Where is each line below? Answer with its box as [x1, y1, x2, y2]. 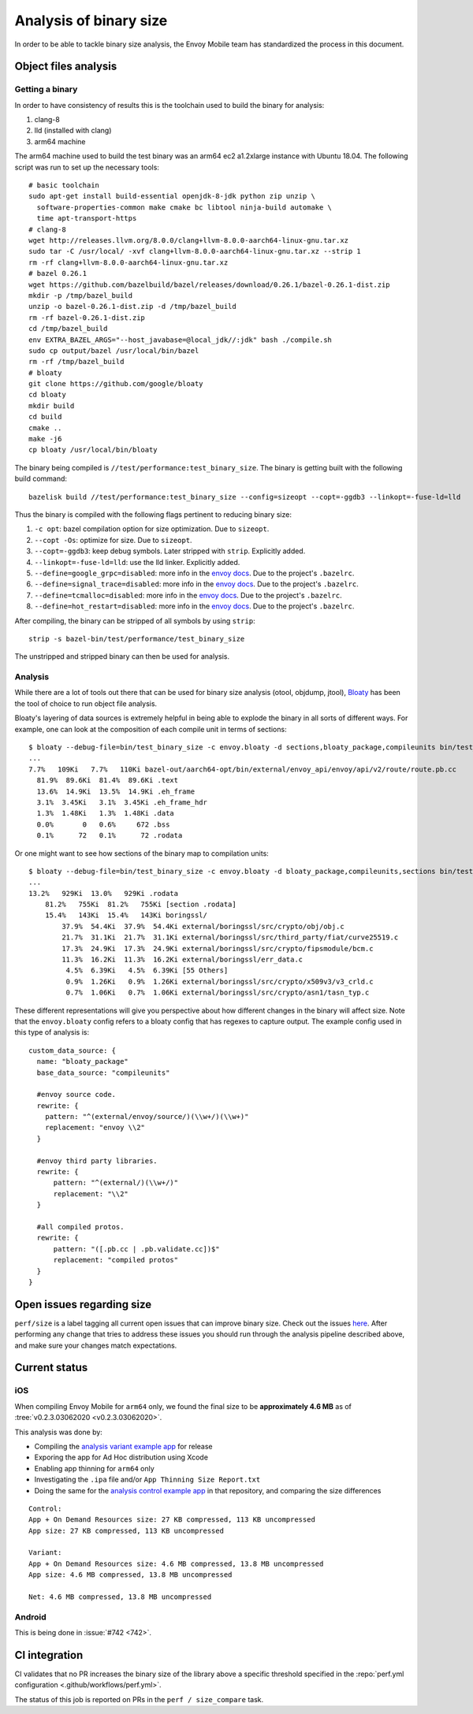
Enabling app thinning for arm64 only [34, 1463, 155, 1473]
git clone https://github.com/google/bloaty [28, 379, 204, 389]
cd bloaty [28, 390, 66, 400]
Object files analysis [14, 60, 117, 73]
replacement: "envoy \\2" [44, 1123, 146, 1132]
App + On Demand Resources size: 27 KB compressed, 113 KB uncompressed [28, 1515, 315, 1524]
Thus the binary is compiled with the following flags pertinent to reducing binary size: [14, 509, 292, 519]
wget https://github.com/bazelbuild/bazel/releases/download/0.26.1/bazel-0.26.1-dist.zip [28, 280, 390, 289]
